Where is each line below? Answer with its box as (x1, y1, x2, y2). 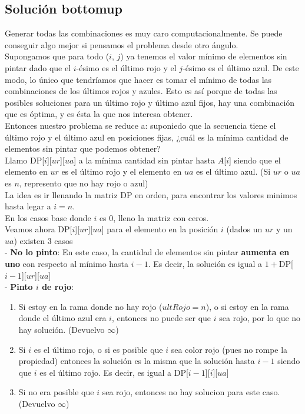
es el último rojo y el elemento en (61, 165, 182, 178)
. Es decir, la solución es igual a (148, 258, 263, 270)
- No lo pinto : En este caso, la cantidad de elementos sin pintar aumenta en (5, 246, 290, 258)
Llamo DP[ (5, 153, 45, 166)
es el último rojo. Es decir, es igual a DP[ (39, 366, 188, 378)
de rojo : (42, 281, 74, 293)
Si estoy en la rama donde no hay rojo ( (18, 300, 163, 312)
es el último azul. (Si (195, 165, 271, 178)
